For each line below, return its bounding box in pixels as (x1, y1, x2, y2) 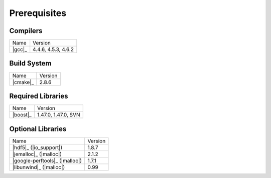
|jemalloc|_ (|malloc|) (12, 150, 62, 157)
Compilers (9, 26, 43, 35)
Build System (9, 59, 52, 67)
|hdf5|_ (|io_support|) (12, 144, 63, 151)
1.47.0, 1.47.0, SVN (37, 111, 80, 118)
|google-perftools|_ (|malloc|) (12, 157, 82, 164)
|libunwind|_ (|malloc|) (12, 163, 65, 170)
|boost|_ (12, 111, 32, 118)
